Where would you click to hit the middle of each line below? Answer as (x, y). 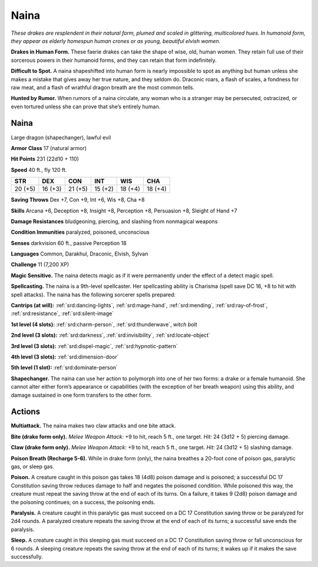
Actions (26, 412)
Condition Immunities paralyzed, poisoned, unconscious (80, 232)
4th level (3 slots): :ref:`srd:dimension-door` (65, 357)
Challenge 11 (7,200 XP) (40, 264)
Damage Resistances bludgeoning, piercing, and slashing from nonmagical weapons (114, 221)
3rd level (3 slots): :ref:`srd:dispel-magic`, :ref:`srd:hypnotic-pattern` (94, 346)
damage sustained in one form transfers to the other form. (82, 395)
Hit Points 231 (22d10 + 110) (45, 159)
